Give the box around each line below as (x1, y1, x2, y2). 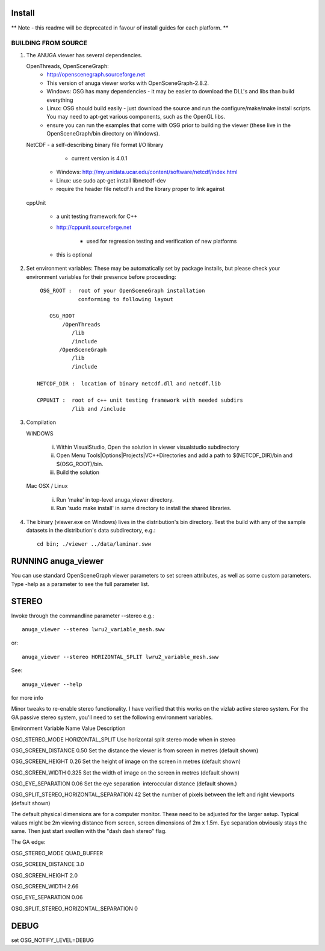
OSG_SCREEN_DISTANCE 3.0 (11, 861, 84, 868)
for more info (11, 694, 43, 701)
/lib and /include (71, 405, 126, 412)
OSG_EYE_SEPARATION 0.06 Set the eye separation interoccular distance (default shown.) (11, 780, 237, 787)
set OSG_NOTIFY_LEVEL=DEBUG (11, 937, 94, 944)
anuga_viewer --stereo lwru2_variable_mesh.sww (22, 626, 165, 632)
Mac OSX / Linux (26, 482, 68, 490)
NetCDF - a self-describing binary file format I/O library (26, 141, 164, 148)
